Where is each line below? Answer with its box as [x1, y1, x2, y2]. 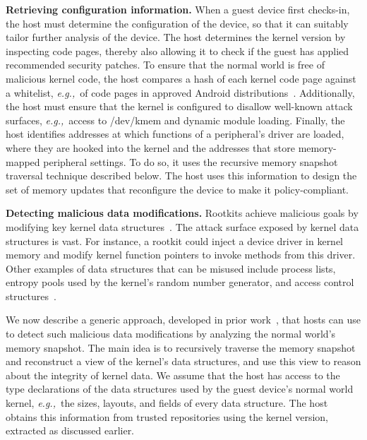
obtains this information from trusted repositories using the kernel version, [6, 409, 329, 424]
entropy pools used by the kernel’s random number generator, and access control [6, 275, 354, 290]
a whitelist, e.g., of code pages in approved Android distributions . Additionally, [6, 85, 355, 100]
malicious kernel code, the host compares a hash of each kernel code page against [6, 71, 356, 85]
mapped [6, 154, 40, 169]
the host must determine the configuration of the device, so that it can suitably [6, 16, 349, 30]
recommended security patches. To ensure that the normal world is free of [6, 57, 325, 72]
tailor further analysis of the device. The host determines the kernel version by [6, 30, 346, 44]
